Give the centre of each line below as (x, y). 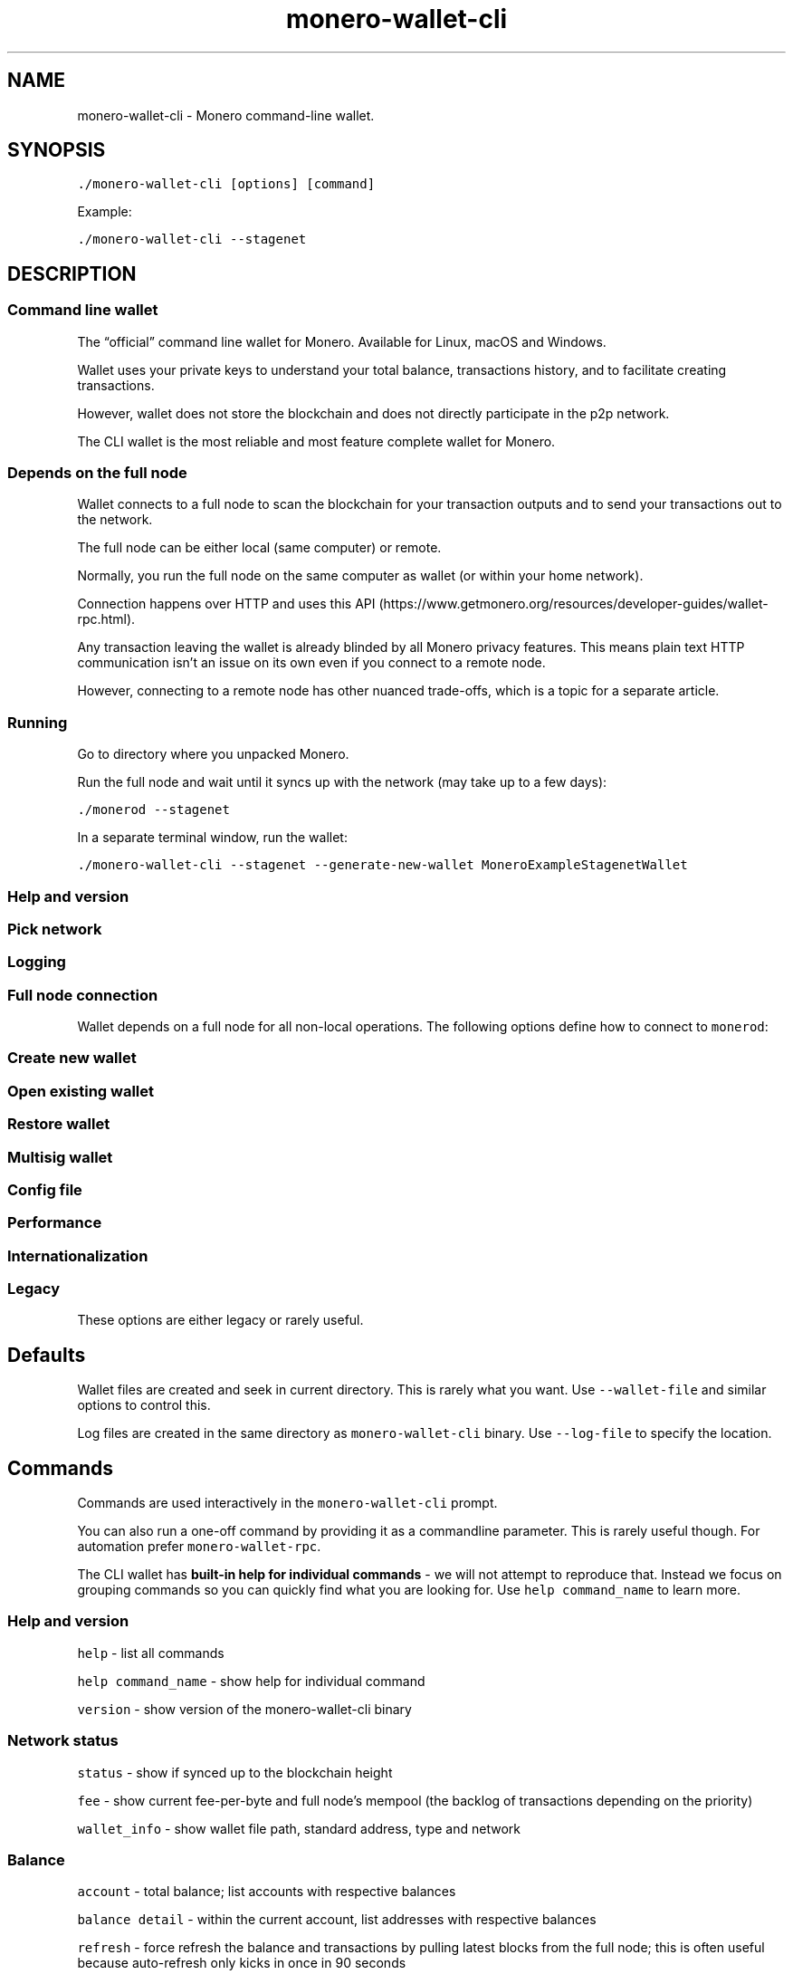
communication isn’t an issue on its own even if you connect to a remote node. (311, 663)
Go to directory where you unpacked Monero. (213, 754)
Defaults (47, 1355)
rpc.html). (106, 619)
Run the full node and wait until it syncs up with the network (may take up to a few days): (342, 782)
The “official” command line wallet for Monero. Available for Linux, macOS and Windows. (342, 341)
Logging (37, 962)
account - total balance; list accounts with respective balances (267, 1892)
